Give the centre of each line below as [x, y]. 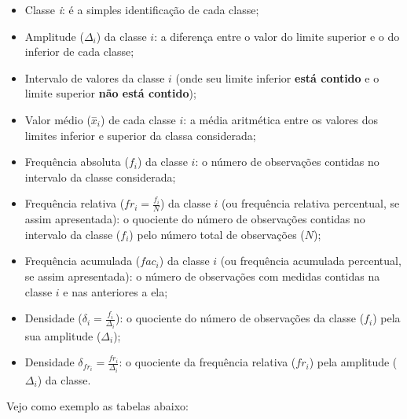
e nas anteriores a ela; [115, 291]
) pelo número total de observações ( [217, 234]
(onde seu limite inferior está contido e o [277, 77]
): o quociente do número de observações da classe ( [240, 318]
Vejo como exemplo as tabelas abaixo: [97, 406]
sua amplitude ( [63, 335]
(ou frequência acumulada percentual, [311, 261]
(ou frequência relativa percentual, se [311, 203]
